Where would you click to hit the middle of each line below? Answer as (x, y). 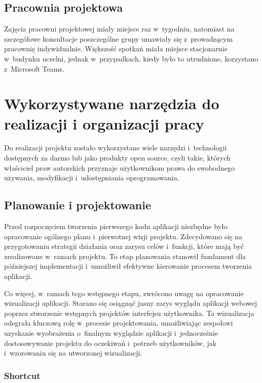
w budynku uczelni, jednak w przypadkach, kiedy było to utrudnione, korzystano (131, 58)
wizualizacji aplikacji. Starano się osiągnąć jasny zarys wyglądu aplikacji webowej (130, 303)
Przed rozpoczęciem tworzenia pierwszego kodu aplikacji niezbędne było (116, 226)
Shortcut (22, 375)
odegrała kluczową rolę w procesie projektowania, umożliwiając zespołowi (119, 323)
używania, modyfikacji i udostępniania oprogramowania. (92, 178)
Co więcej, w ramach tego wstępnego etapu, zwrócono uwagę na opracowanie (124, 293)
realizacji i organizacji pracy (104, 123)
